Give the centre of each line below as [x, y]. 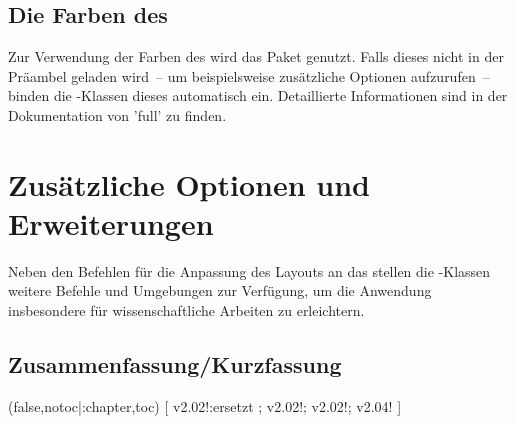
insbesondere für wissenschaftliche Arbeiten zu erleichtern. [186, 310]
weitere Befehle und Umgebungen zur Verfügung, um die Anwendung [220, 290]
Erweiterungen [111, 222]
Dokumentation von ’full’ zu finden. [117, 114]
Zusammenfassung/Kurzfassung [175, 364]
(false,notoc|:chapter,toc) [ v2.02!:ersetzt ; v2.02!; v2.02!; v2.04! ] [205, 405]
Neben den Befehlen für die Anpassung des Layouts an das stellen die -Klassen [249, 270]
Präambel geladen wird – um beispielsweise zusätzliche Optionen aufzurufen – [249, 75]
